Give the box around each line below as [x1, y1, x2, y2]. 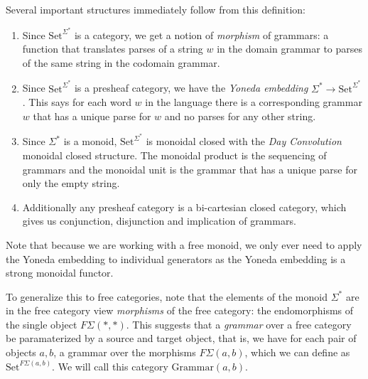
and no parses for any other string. [164, 108, 316, 123]
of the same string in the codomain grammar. [22, 55, 220, 70]
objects [6, 345, 36, 360]
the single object [6, 316, 77, 331]
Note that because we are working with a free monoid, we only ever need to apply [6, 237, 362, 252]
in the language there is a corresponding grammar [145, 95, 362, 110]
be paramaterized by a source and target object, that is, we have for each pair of [6, 331, 357, 346]
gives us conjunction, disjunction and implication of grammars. [22, 213, 296, 228]
